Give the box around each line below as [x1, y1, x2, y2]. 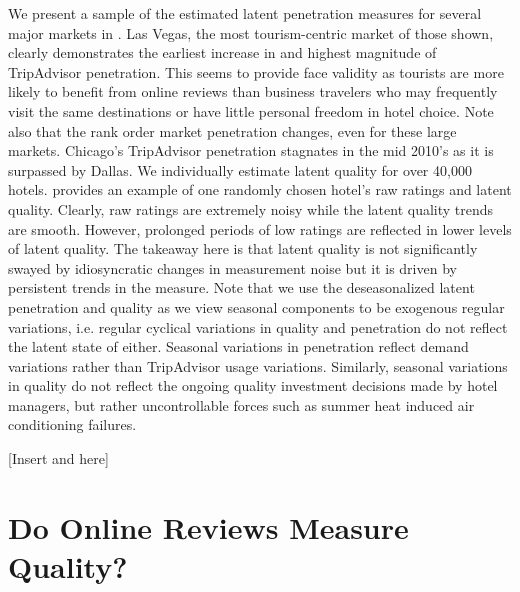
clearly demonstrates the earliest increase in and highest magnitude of [8, 42, 437, 63]
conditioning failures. [8, 414, 137, 435]
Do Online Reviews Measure [8, 506, 409, 547]
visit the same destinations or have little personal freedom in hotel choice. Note [8, 100, 494, 121]
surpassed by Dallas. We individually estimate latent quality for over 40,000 [8, 159, 472, 180]
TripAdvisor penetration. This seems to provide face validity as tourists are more [8, 61, 504, 82]
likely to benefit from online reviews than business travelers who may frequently [8, 81, 498, 102]
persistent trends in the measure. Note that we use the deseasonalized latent [8, 277, 475, 298]
